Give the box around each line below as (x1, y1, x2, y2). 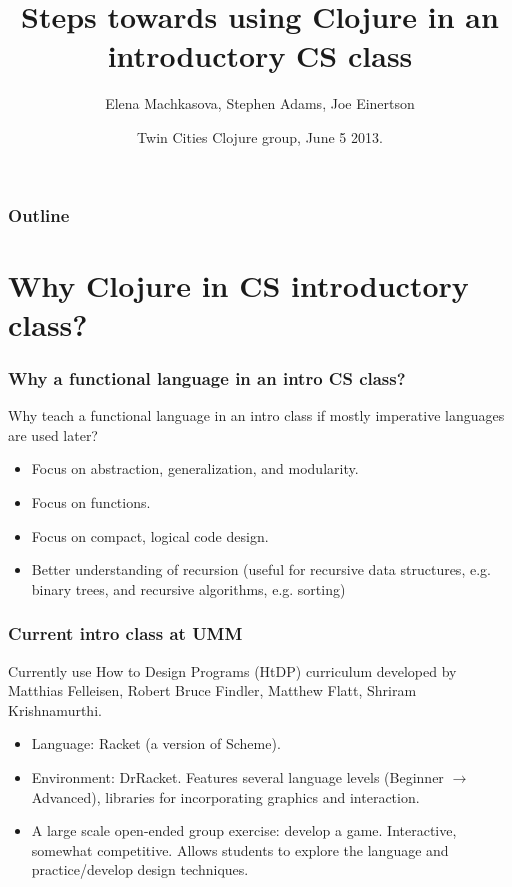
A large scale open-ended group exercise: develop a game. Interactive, (31, 820, 457, 841)
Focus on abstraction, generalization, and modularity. (31, 458, 359, 479)
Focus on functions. (31, 491, 151, 512)
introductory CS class (107, 35, 413, 76)
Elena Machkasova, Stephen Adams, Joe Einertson (105, 93, 415, 114)
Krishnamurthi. (8, 699, 102, 720)
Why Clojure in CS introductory (8, 264, 469, 305)
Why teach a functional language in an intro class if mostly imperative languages (8, 405, 505, 426)
